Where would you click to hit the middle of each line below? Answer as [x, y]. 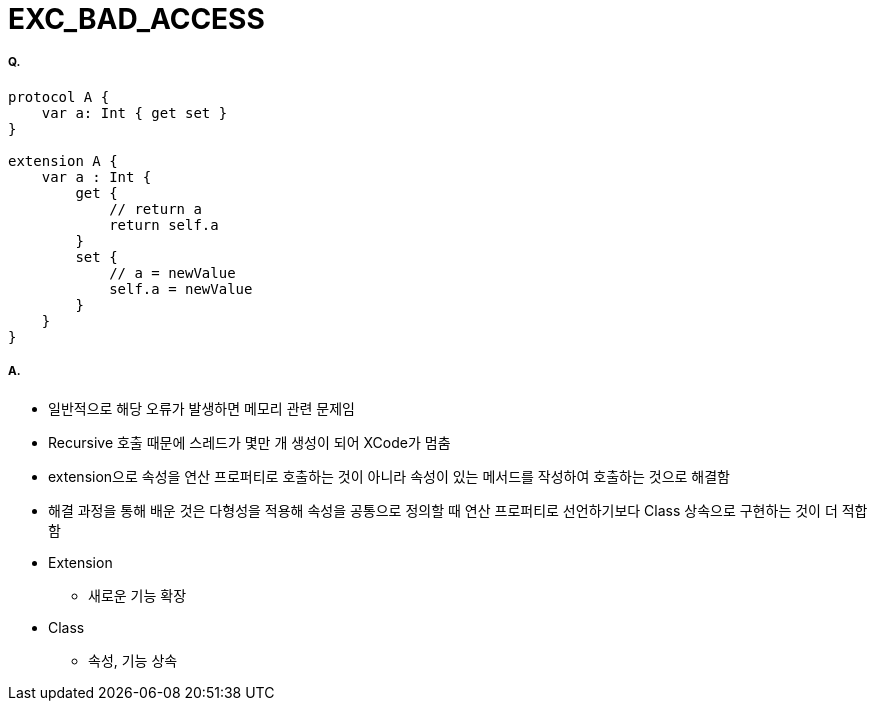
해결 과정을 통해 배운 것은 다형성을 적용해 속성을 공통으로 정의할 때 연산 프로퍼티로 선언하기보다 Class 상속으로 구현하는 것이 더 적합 [458, 510]
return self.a [164, 224]
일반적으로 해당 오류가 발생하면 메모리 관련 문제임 [201, 408]
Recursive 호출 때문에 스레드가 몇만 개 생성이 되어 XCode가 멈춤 [249, 442]
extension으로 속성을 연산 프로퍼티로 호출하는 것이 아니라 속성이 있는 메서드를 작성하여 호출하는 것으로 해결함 [389, 476]
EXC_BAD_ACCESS [136, 19]
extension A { [63, 160]
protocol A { [59, 96]
